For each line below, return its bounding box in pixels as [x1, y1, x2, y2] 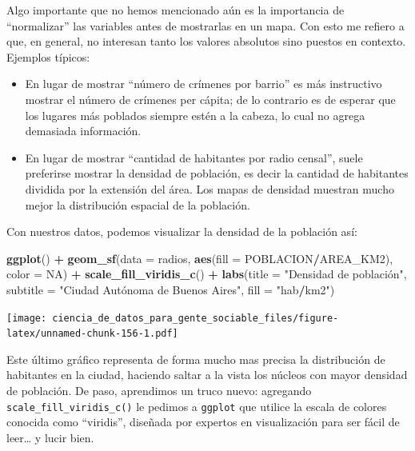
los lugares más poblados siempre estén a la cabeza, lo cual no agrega [25, 106, 365, 123]
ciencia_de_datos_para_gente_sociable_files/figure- [52, 312, 339, 324]
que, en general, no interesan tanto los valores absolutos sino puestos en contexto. [6, 33, 406, 50]
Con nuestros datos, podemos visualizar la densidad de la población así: [6, 223, 357, 240]
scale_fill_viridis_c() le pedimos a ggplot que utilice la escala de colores [6, 397, 387, 414]
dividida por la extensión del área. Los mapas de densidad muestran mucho [25, 180, 394, 197]
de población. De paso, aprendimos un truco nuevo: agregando [6, 382, 312, 398]
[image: [6, 312, 47, 324]
